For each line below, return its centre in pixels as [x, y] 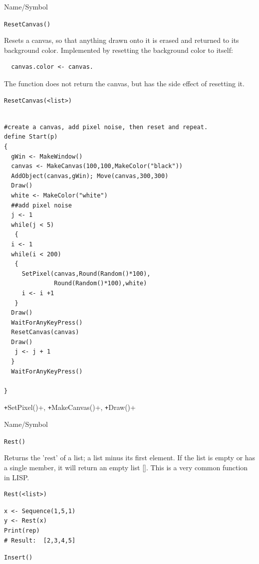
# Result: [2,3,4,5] [40, 540]
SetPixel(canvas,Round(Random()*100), [86, 274]
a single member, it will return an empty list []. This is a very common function [126, 467]
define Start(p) [31, 137]
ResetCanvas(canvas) [45, 332]
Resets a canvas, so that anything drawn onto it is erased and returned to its [122, 40]
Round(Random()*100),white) [101, 283]
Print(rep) [22, 530]
